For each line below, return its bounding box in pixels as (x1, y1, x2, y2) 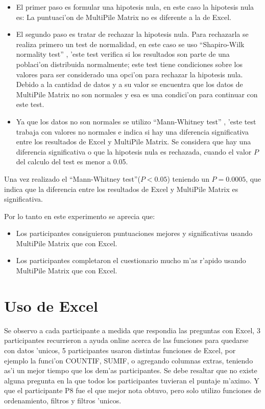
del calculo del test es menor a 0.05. (16, 156, 128, 167)
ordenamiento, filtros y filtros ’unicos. (4, 395, 122, 405)
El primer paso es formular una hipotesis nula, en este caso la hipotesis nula (16, 2, 254, 12)
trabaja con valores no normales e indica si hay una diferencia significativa (16, 126, 249, 137)
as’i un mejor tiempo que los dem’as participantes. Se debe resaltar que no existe (4, 365, 257, 376)
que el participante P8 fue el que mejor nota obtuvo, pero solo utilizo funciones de (4, 385, 261, 396)
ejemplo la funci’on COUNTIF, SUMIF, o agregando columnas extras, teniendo (4, 355, 253, 365)
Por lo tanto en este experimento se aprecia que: (4, 210, 155, 221)
